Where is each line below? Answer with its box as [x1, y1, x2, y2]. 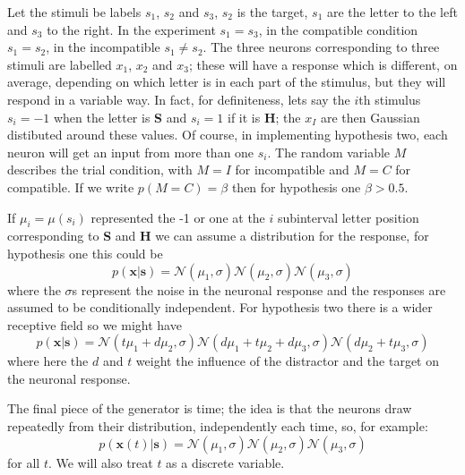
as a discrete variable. [166, 453, 285, 471]
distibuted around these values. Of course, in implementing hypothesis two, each [7, 125, 448, 144]
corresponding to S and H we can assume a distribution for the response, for [7, 226, 429, 245]
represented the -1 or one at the [90, 208, 265, 226]
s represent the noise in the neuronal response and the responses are [72, 280, 446, 299]
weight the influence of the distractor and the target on [135, 352, 440, 370]
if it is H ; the [228, 107, 301, 126]
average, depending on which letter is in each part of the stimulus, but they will [7, 72, 446, 91]
